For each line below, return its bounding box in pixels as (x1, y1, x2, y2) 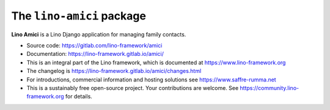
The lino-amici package (11, 9, 147, 22)
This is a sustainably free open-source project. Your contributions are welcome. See (26, 84, 239, 91)
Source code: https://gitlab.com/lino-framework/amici (26, 41, 163, 49)
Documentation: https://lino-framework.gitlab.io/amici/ (26, 50, 164, 58)
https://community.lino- (240, 84, 299, 91)
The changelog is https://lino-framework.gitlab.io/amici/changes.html (26, 67, 202, 75)
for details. (65, 93, 93, 100)
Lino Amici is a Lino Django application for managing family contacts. (11, 30, 186, 38)
